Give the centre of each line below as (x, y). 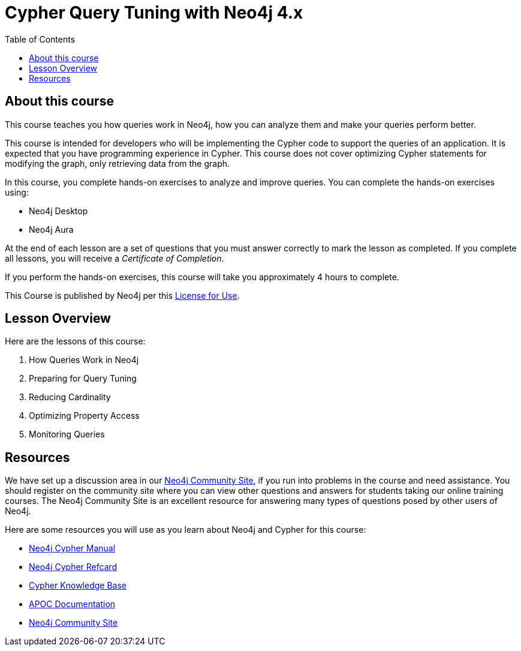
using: (17, 192)
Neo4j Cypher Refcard (73, 567)
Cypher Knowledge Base (78, 586)
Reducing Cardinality (70, 397)
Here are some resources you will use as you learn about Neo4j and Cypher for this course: (186, 530)
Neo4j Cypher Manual (72, 548)
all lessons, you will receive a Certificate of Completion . (115, 258)
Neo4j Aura (51, 229)
